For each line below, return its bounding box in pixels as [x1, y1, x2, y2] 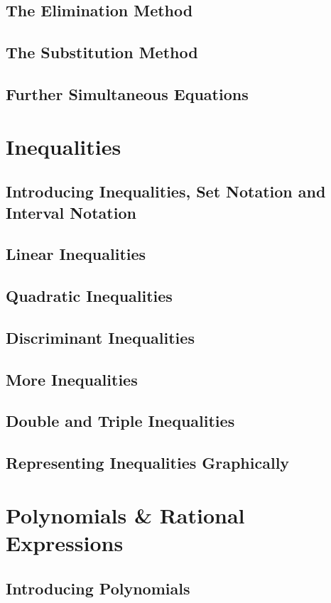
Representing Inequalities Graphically [6, 452, 290, 474]
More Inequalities [6, 368, 138, 390]
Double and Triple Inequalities [6, 410, 235, 432]
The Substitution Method [6, 41, 198, 63]
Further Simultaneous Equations [6, 82, 249, 104]
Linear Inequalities [6, 243, 146, 265]
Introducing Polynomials [6, 577, 190, 599]
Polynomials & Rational [6, 500, 245, 529]
